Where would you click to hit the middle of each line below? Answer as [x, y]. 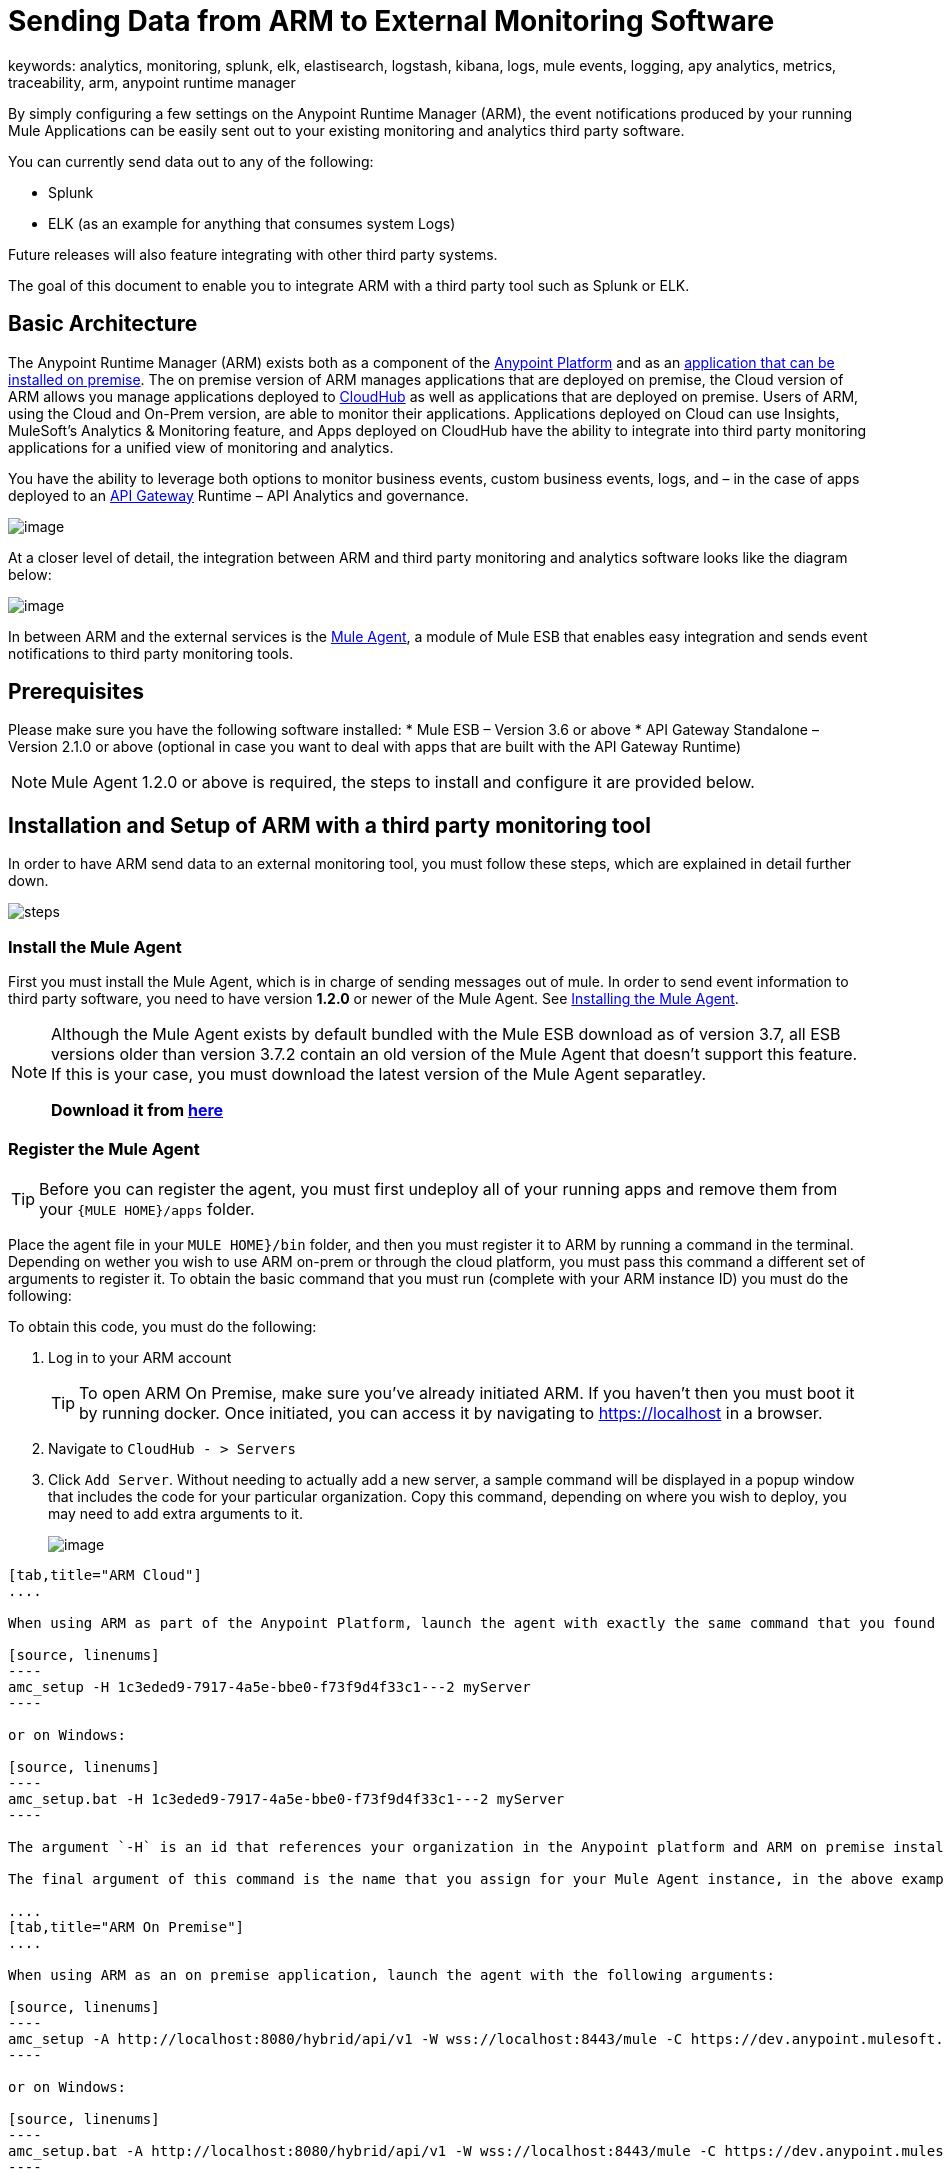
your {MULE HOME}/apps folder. [147, 1208]
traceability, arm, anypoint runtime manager [152, 82]
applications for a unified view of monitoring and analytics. [201, 447]
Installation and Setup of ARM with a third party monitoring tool [329, 825]
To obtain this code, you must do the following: [162, 1326]
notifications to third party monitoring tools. [151, 653]
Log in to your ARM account [140, 1357]
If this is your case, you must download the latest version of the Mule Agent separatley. [379, 1074]
